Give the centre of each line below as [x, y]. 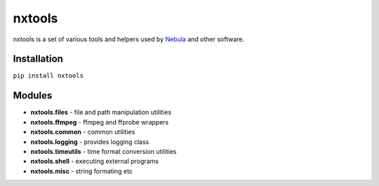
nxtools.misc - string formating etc [82, 171]
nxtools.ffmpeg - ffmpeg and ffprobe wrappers [100, 122]
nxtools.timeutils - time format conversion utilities [104, 151]
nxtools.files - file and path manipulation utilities [101, 113]
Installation [38, 59]
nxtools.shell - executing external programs [95, 162]
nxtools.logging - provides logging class [90, 142]
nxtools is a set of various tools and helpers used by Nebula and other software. [129, 39]
